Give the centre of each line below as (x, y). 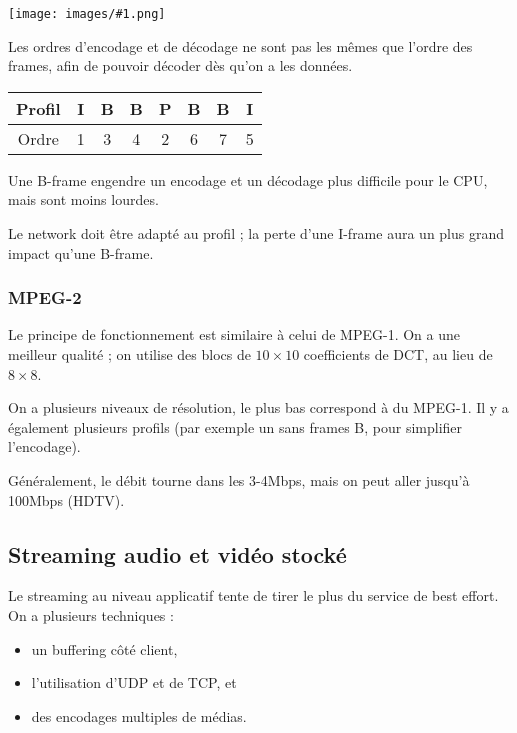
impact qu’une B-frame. (81, 252)
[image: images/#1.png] (87, 14)
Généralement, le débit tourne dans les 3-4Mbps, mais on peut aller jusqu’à (239, 480)
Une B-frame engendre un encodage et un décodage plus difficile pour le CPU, (248, 179)
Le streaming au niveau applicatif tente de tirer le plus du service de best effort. (253, 595)
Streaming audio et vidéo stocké (177, 553)
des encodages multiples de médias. (139, 715)
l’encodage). (44, 446)
